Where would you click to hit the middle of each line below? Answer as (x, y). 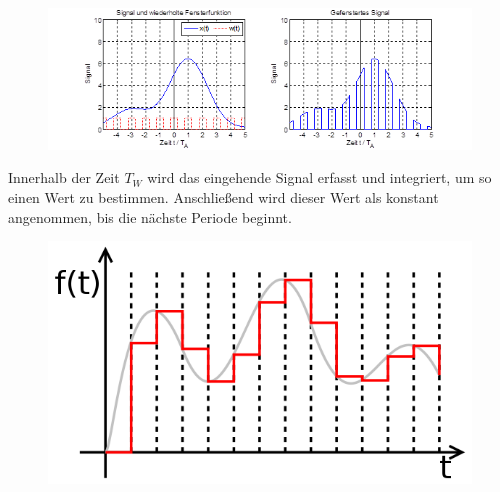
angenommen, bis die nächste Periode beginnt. (150, 216)
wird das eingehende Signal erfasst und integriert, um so (319, 177)
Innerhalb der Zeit (64, 177)
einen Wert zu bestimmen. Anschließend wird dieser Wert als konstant (223, 196)
